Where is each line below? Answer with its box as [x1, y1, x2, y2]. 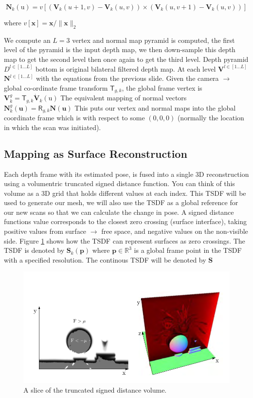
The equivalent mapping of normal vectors [60, 93, 187, 103]
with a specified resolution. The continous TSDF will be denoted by [4, 254, 206, 265]
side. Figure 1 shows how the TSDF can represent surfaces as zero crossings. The [4, 235, 245, 246]
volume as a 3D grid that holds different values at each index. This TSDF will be [4, 188, 246, 198]
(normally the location [177, 113, 244, 123]
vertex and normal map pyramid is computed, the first [72, 35, 235, 45]
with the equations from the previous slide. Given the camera [36, 73, 219, 83]
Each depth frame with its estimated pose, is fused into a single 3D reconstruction [4, 169, 249, 179]
